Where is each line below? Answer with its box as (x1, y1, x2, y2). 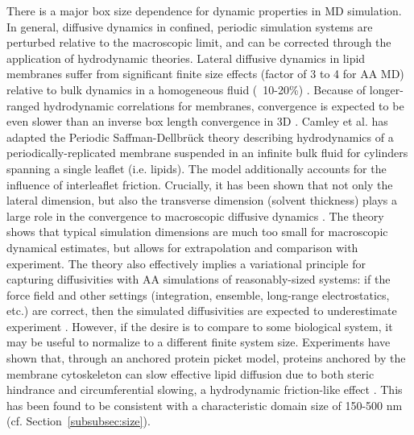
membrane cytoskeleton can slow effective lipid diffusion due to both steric (6, 365, 375, 382)
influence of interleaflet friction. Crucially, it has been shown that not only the (6, 176, 393, 193)
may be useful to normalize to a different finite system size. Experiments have (6, 333, 391, 350)
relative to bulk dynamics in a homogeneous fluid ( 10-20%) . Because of (6, 81, 366, 97)
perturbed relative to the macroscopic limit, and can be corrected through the (6, 34, 391, 51)
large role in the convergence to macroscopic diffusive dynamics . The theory (6, 207, 384, 224)
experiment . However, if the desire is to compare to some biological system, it (6, 317, 393, 334)
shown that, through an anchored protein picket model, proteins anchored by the (6, 350, 406, 367)
